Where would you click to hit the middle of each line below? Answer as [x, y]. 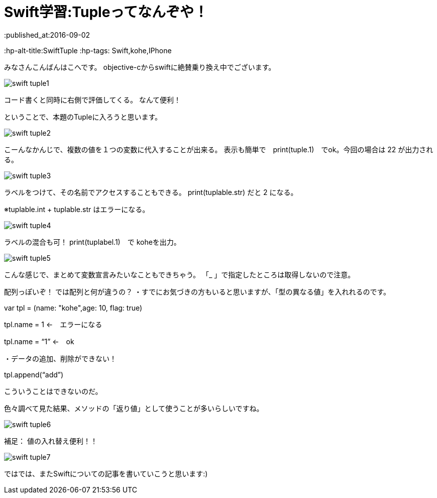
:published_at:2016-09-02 [47, 35]
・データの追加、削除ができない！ [60, 358]
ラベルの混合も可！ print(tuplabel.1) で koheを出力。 [92, 242]
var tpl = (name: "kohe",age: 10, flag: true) [73, 308]
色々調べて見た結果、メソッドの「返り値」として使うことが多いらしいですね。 [134, 408]
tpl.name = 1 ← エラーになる [53, 324]
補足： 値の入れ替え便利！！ [51, 441]
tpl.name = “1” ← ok [39, 341]
